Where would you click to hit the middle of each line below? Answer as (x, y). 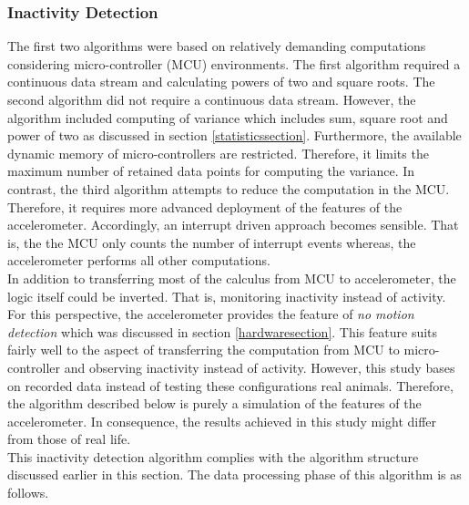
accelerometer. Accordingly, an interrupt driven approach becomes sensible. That (233, 225)
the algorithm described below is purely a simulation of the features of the (214, 403)
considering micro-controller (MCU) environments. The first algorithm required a (234, 63)
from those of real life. (69, 439)
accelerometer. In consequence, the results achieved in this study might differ (222, 421)
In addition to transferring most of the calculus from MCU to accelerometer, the (232, 278)
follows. (28, 493)
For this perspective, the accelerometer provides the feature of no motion (211, 314)
